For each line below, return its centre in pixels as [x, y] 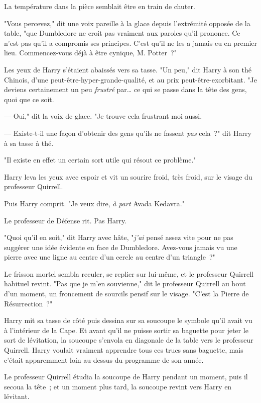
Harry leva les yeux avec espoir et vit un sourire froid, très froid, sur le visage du [128, 176]
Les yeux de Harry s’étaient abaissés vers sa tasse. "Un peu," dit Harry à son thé [128, 69]
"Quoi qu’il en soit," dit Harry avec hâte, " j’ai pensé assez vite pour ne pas [119, 237]
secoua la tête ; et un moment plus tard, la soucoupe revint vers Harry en [118, 386]
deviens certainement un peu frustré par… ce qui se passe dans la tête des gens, [125, 89]
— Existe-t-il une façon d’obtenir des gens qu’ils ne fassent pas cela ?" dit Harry [128, 133]
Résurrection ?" [28, 303]
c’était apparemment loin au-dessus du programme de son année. [104, 359]
